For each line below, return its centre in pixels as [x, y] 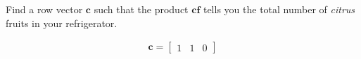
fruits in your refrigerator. [62, 23]
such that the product [141, 9]
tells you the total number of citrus [279, 9]
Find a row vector [44, 9]
